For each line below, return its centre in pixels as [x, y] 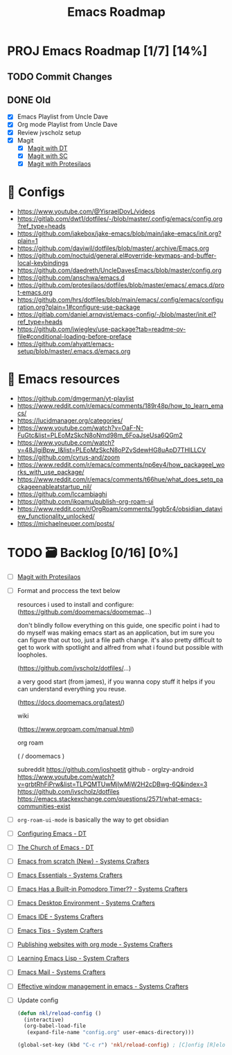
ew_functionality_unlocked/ [56, 516]
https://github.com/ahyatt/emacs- [65, 344]
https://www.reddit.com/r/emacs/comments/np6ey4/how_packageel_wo [121, 464]
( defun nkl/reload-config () [59, 1013]
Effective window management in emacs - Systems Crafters [103, 986]
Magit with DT [47, 148]
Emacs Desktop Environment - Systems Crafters [86, 903]
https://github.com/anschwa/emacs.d [71, 277]
